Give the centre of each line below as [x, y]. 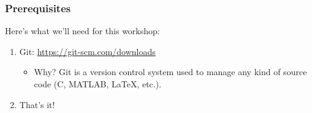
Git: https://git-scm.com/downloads [87, 51]
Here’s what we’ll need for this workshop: [82, 31]
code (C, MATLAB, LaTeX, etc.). [98, 84]
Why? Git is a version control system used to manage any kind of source [170, 72]
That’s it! [37, 104]
